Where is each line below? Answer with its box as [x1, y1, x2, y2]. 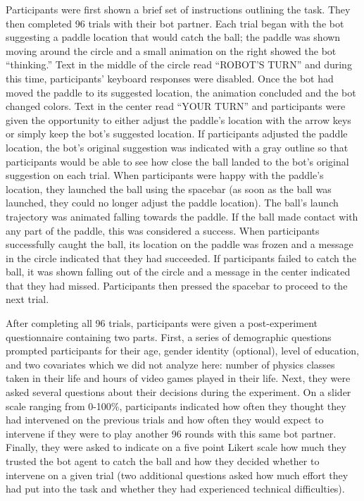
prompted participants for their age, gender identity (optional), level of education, [6, 343, 359, 358]
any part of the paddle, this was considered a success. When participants [6, 223, 320, 237]
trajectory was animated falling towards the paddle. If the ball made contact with [6, 209, 358, 223]
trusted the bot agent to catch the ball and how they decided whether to [6, 454, 320, 468]
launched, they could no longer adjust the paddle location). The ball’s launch [6, 195, 339, 210]
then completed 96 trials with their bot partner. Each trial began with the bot [6, 16, 344, 30]
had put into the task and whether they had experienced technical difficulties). [6, 481, 345, 496]
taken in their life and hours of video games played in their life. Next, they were [6, 371, 351, 385]
